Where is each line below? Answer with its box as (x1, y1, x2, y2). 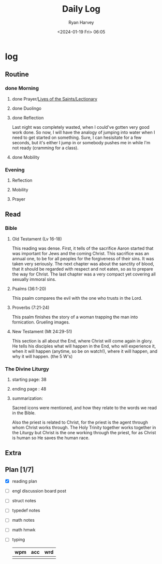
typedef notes (12, 508, 40, 513)
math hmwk (12, 527, 36, 533)
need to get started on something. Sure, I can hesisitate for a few (12, 135, 142, 140)
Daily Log (62, 3, 101, 15)
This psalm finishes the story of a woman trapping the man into (12, 314, 138, 320)
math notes (12, 517, 35, 523)
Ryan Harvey (68, 19, 94, 25)
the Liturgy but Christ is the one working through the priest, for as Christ (12, 429, 156, 435)
